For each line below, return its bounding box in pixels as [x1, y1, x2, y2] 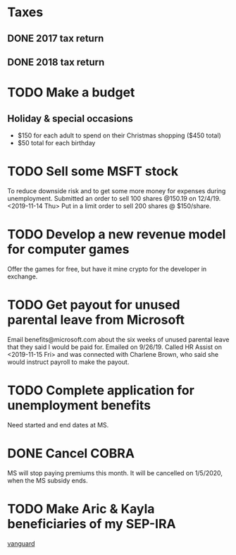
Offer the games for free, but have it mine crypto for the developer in [7, 264, 207, 273]
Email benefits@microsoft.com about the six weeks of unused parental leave [7, 335, 230, 343]
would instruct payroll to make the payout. [7, 358, 130, 366]
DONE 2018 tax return [7, 56, 105, 68]
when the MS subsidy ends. [7, 476, 88, 484]
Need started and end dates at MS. [7, 420, 109, 429]
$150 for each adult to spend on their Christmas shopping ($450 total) [17, 131, 222, 140]
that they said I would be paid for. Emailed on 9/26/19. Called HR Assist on [7, 343, 222, 351]
